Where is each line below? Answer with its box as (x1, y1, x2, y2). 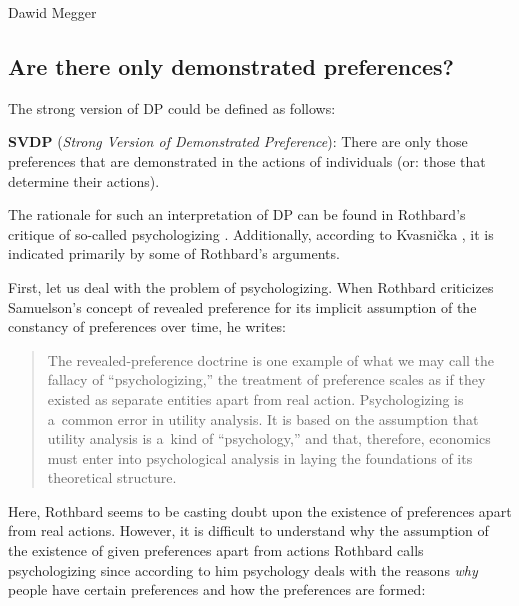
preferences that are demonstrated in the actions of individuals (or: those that (8, 150, 486, 171)
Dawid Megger (8, 2, 97, 22)
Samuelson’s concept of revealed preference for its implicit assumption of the (8, 296, 477, 317)
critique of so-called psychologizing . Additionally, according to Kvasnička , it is (8, 223, 494, 244)
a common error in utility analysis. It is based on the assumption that (47, 408, 479, 429)
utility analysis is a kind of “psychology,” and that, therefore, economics (47, 428, 491, 449)
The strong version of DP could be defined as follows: (8, 97, 336, 118)
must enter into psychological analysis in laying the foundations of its (47, 447, 473, 468)
